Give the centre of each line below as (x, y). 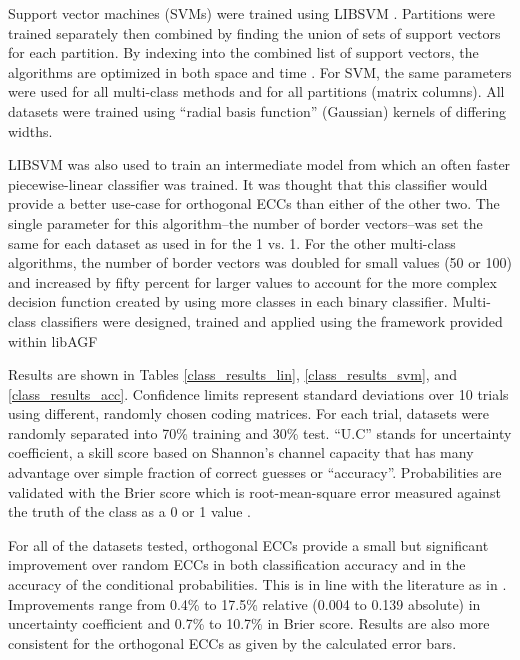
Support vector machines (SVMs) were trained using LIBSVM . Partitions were (251, 13)
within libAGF (53, 340)
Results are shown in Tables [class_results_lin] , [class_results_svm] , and (232, 374)
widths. (30, 130)
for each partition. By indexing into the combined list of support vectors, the (243, 52)
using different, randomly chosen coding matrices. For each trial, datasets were (249, 413)
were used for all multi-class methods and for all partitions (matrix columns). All (256, 91)
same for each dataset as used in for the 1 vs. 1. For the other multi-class (232, 242)
